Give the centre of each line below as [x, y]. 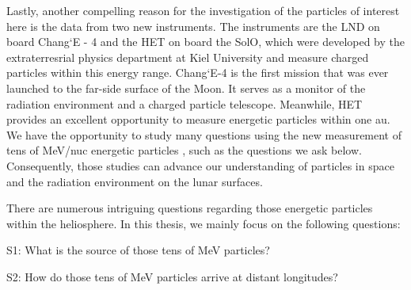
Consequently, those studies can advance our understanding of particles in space [200, 165]
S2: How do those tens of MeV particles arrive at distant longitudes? [172, 276]
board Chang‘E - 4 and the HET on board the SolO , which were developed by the [206, 42]
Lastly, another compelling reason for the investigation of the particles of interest [203, 10]
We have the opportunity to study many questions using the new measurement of [204, 134]
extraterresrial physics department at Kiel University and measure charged [188, 57]
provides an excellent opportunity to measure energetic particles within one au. [198, 119]
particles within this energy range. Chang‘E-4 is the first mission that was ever [198, 72]
